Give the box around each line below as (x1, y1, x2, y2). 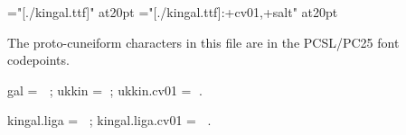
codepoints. (7, 50, 70, 69)
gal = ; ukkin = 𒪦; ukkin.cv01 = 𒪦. (7, 80, 203, 99)
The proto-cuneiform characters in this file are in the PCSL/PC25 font (7, 32, 400, 51)
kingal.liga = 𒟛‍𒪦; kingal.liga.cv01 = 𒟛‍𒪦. (7, 111, 212, 130)
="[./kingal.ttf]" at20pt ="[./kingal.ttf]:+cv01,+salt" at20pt (7, 3, 338, 21)
